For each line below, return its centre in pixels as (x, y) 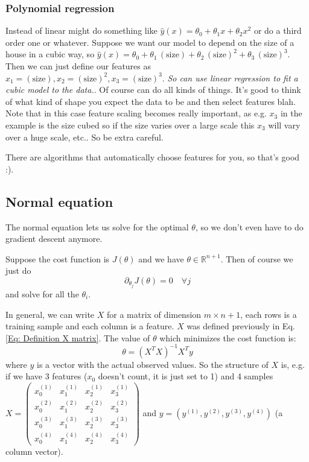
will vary (284, 125)
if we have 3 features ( (46, 376)
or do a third (278, 30)
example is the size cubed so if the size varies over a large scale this (130, 125)
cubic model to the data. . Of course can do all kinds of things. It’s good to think (153, 90)
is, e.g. (293, 364)
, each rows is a (269, 314)
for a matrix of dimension (154, 314)
